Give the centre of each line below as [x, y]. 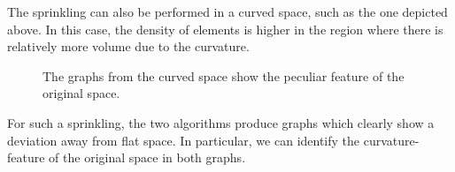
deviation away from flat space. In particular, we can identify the [184, 140]
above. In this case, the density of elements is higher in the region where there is [225, 29]
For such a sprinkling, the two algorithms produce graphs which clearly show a [221, 122]
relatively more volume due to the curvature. [128, 46]
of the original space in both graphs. [147, 157]
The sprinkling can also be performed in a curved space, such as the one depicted [227, 11]
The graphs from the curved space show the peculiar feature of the [224, 75]
